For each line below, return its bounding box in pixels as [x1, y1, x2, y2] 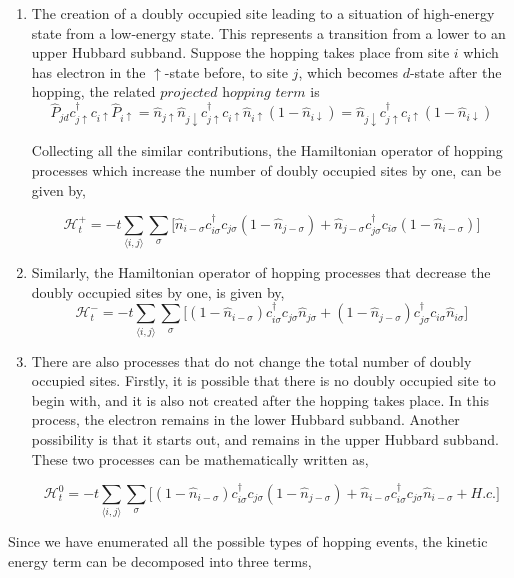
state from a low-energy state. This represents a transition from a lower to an [31, 22, 506, 43]
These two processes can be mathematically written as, [31, 448, 369, 469]
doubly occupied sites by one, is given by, [31, 281, 285, 302]
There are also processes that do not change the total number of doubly [31, 350, 472, 371]
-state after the [409, 61, 502, 82]
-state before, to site [164, 61, 288, 82]
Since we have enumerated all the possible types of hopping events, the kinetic [8, 531, 488, 552]
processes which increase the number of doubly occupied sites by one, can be [31, 159, 501, 180]
